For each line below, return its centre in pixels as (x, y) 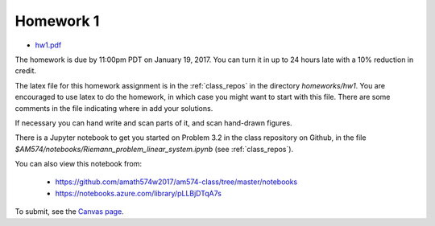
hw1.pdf (48, 45)
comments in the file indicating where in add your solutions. (114, 108)
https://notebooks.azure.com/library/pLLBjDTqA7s (138, 193)
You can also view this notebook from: (79, 164)
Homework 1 (57, 21)
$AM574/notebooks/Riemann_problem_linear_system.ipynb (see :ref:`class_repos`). (154, 149)
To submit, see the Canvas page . (69, 212)
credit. (25, 71)
